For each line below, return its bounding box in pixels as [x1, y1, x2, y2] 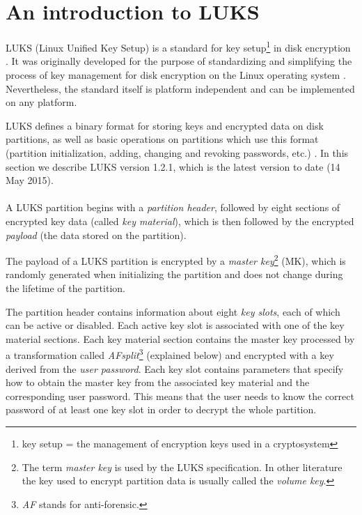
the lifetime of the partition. [6, 280, 125, 295]
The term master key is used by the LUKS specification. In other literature [22, 459, 343, 474]
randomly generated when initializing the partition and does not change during [6, 267, 343, 282]
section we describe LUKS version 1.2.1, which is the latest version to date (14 [6, 159, 340, 174]
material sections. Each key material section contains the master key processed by [6, 331, 355, 346]
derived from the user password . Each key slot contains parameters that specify [6, 361, 344, 376]
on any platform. [6, 95, 77, 109]
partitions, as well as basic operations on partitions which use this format [6, 132, 319, 146]
